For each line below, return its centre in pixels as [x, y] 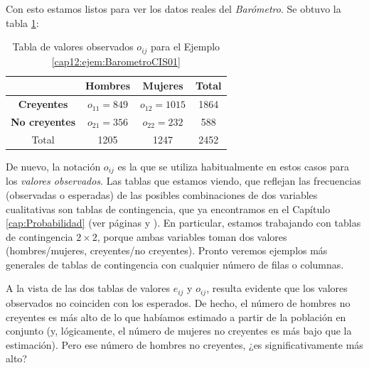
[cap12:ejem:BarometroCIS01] [116, 61]
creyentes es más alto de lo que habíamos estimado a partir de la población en [176, 316]
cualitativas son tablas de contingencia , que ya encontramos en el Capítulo [168, 209]
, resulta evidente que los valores [277, 288]
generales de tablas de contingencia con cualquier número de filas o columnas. [175, 264]
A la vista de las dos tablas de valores [88, 288]
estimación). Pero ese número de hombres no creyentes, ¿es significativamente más [184, 344]
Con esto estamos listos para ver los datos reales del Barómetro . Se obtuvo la [173, 9]
